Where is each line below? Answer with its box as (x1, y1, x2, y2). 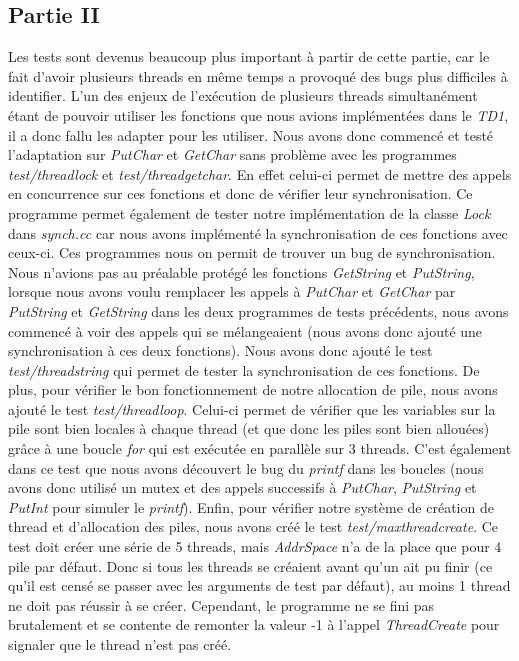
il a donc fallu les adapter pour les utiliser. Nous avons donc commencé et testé (8, 124, 494, 145)
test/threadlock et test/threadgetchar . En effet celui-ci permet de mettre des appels (8, 163, 512, 184)
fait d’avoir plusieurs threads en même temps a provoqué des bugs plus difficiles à (8, 65, 508, 86)
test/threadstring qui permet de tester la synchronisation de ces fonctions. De (8, 359, 480, 380)
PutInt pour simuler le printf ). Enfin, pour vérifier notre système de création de (8, 496, 494, 517)
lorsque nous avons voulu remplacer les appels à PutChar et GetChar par (8, 281, 456, 302)
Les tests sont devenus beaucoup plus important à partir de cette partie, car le (8, 46, 490, 67)
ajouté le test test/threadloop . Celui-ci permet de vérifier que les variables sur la (8, 398, 496, 419)
